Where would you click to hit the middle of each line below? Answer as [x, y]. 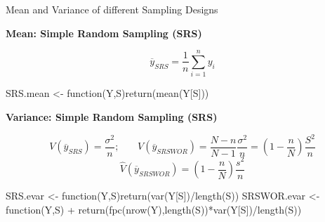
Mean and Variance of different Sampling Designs [112, 9]
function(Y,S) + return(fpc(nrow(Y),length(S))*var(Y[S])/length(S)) [154, 209]
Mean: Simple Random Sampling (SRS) [104, 33]
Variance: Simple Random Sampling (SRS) [112, 116]
